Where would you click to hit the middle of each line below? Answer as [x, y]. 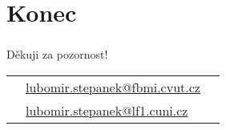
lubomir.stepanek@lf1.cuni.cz [107, 110]
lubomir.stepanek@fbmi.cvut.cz [113, 87]
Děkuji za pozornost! [57, 54]
